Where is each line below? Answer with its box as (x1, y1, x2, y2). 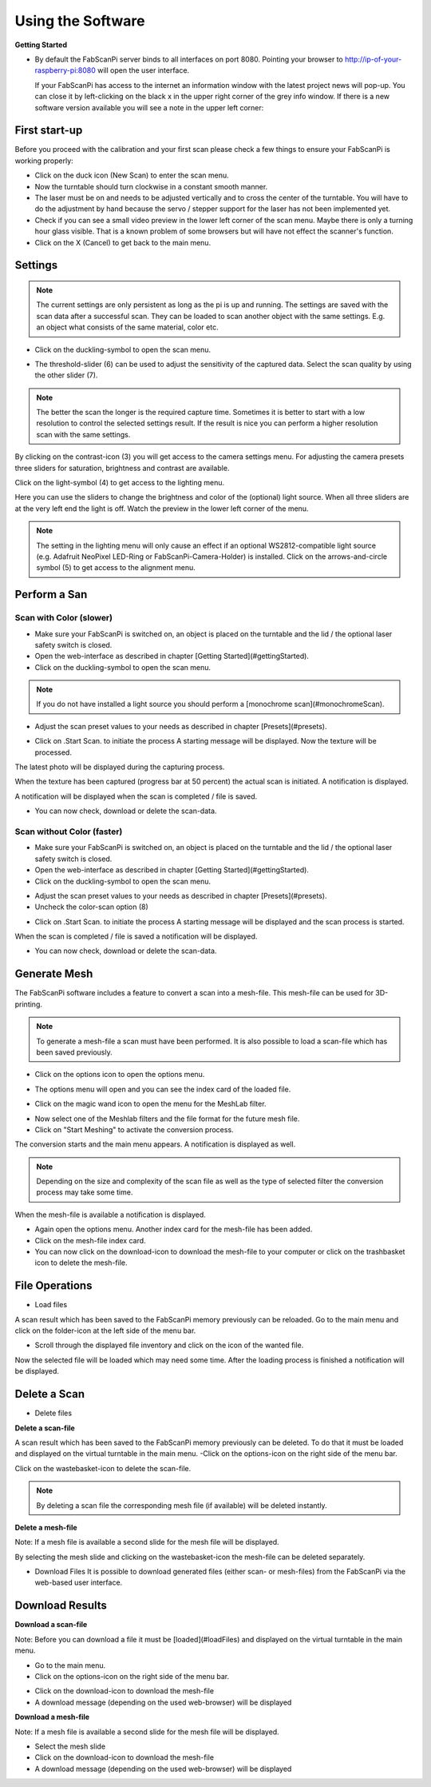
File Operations (14, 1279, 93, 1293)
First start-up (14, 124, 83, 138)
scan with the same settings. (36, 429, 131, 439)
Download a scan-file (14, 1620, 88, 1629)
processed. (34, 748, 72, 757)
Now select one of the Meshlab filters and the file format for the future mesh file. (34, 1114, 300, 1123)
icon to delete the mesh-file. (34, 1258, 128, 1267)
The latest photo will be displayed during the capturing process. (14, 762, 225, 772)
